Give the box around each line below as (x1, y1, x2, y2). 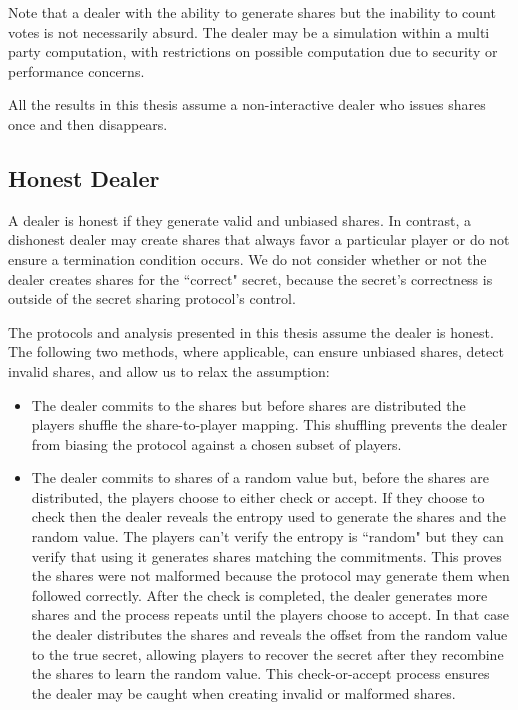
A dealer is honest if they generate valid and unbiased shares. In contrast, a (8, 209, 471, 230)
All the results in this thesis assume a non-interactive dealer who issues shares (8, 94, 486, 115)
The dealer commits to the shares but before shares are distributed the (31, 394, 466, 415)
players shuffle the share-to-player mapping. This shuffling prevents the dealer (31, 414, 508, 435)
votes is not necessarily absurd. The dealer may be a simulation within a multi (8, 21, 490, 42)
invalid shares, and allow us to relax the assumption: (8, 360, 330, 381)
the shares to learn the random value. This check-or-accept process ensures (31, 663, 490, 684)
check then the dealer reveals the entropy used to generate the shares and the (31, 506, 506, 527)
